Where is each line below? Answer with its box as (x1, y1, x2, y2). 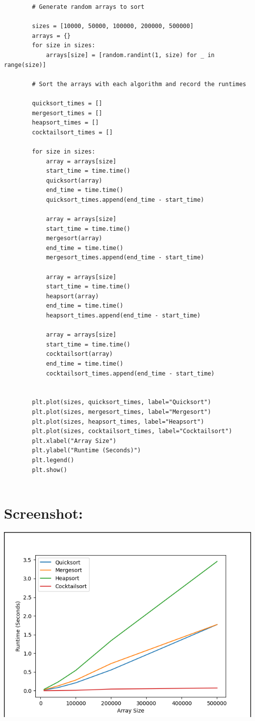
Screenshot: (4, 502, 83, 523)
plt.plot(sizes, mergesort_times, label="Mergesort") (32, 408, 211, 415)
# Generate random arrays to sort (32, 3, 145, 10)
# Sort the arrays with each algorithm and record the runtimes (32, 80, 246, 88)
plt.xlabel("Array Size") (32, 437, 117, 444)
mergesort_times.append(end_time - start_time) (46, 254, 204, 261)
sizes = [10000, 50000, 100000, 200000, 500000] (32, 23, 194, 30)
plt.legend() (32, 456, 75, 464)
